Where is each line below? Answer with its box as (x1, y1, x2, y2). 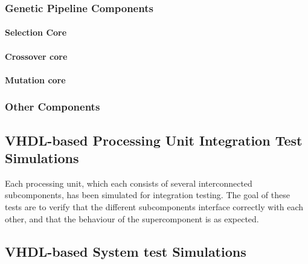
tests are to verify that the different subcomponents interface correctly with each (5, 201, 304, 213)
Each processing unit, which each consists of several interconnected (5, 176, 252, 189)
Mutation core (5, 73, 66, 86)
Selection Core (5, 26, 67, 39)
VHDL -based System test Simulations (5, 242, 246, 260)
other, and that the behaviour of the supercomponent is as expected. (5, 212, 259, 225)
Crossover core (5, 50, 68, 62)
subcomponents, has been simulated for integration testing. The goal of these (5, 188, 290, 201)
